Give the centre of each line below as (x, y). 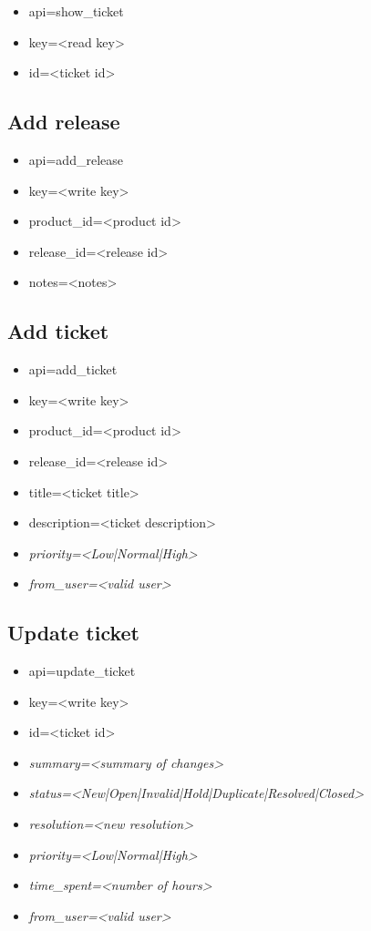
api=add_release (76, 159)
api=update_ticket (82, 671)
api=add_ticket (73, 369)
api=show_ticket (76, 11)
